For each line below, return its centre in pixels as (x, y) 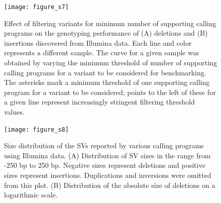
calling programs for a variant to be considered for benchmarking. (105, 72)
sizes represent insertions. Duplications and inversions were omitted (108, 175)
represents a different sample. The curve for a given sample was (102, 53)
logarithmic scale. (31, 195)
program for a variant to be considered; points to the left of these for (110, 92)
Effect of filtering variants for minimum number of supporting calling (110, 23)
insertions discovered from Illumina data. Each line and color (98, 42)
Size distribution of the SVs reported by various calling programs (104, 145)
